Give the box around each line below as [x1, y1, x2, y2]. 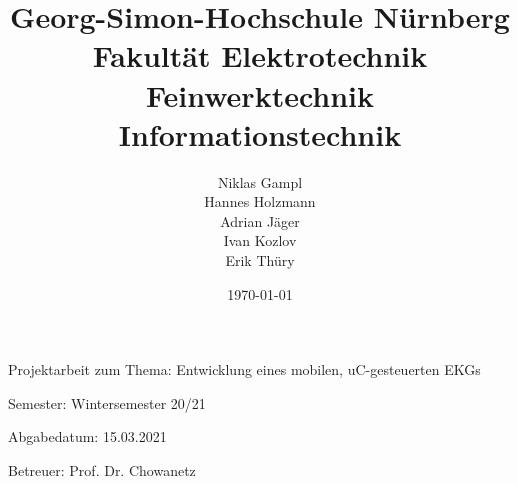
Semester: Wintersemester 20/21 [8, 392, 206, 413]
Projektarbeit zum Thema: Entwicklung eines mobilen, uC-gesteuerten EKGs [8, 359, 481, 380]
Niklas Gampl [217, 171, 303, 192]
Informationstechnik [118, 113, 402, 154]
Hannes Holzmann [204, 191, 316, 212]
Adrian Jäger [220, 210, 300, 231]
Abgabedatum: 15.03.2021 [8, 426, 167, 447]
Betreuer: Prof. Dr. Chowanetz [8, 460, 196, 481]
